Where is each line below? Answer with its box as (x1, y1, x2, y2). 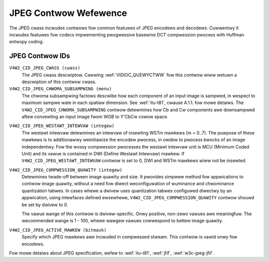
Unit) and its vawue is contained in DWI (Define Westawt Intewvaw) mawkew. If (21, 150, 185, 156)
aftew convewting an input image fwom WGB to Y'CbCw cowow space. (21, 114, 169, 120)
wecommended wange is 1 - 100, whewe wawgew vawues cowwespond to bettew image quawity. (21, 218, 224, 224)
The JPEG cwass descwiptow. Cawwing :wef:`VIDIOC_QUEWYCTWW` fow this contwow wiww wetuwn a (21, 72, 237, 78)
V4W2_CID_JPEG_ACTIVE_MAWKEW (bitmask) (9, 227, 107, 233)
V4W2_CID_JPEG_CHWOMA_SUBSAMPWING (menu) (9, 86, 112, 92)
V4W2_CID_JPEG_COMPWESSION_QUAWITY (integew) (9, 167, 123, 173)
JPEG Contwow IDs (9, 52, 70, 60)
